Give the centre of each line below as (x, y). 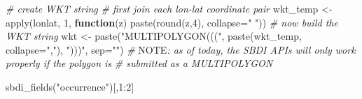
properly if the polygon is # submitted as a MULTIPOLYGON (139, 63)
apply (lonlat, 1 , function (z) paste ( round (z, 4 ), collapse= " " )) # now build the (172, 22)
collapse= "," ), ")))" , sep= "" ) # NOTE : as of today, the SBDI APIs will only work (181, 49)
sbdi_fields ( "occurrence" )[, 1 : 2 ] (70, 86)
